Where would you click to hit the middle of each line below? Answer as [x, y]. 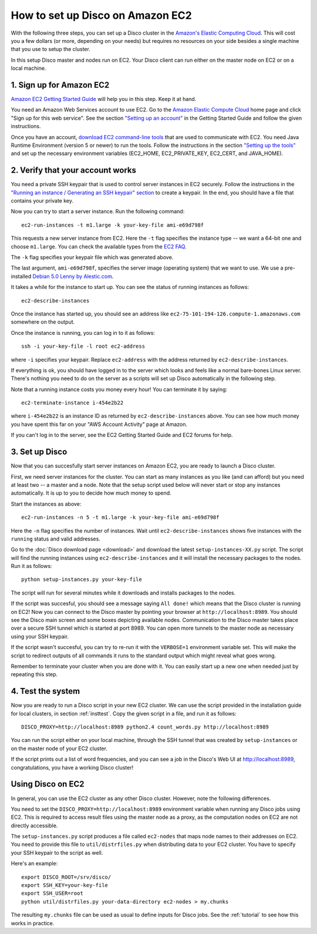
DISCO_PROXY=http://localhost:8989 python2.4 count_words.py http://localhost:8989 [145, 727]
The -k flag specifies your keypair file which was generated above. [92, 257]
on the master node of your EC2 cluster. [59, 748]
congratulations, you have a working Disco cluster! [72, 767]
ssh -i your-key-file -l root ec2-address [83, 346]
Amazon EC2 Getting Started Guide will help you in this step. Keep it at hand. [104, 99]
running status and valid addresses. [56, 539]
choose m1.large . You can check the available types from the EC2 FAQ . [99, 246]
